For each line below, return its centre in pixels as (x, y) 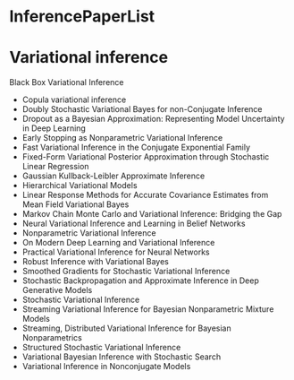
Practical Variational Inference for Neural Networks (116, 252)
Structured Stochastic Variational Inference (101, 348)
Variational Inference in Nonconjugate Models (106, 367)
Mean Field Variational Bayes (76, 204)
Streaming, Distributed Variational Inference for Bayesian (126, 328)
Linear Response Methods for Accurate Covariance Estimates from (145, 195)
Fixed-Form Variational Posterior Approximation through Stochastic (146, 157)
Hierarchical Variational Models (80, 186)
